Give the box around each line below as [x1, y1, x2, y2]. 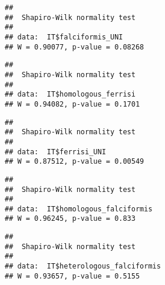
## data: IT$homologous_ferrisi [5, 90, 136, 99]
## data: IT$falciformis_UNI [5, 32, 123, 41]
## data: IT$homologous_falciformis [5, 204, 153, 213]
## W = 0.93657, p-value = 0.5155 [5, 271, 140, 280]
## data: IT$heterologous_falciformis [5, 262, 161, 271]
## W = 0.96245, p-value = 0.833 [5, 214, 136, 223]
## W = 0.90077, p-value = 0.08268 [5, 42, 144, 51]
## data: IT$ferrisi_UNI [5, 147, 106, 156]
